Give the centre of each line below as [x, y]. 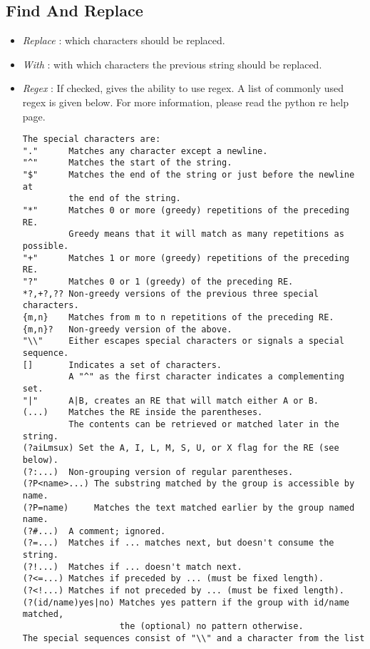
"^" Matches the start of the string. [127, 163]
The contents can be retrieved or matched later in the [204, 424]
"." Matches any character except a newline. [145, 151]
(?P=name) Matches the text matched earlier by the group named [189, 507]
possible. [46, 246]
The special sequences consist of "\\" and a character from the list [194, 638]
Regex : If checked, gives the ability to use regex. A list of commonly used [183, 88]
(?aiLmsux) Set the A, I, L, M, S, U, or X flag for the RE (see [181, 448]
